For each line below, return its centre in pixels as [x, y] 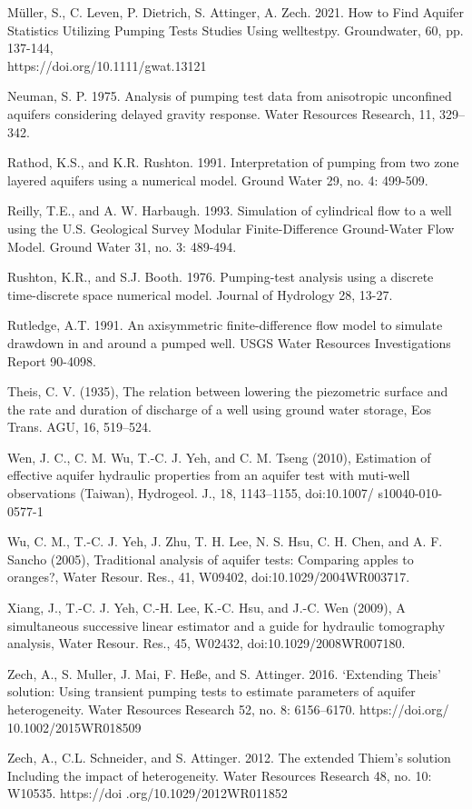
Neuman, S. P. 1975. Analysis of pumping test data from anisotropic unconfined [230, 96]
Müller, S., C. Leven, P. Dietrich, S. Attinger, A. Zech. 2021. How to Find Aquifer [236, 12]
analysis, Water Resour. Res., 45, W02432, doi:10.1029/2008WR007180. [206, 643]
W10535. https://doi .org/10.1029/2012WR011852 [147, 793]
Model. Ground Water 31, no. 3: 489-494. [122, 246]
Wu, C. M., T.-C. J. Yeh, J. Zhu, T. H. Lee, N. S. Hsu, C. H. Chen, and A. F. [225, 541]
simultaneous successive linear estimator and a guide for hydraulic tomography [226, 625]
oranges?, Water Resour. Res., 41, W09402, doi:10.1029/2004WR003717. [209, 577]
